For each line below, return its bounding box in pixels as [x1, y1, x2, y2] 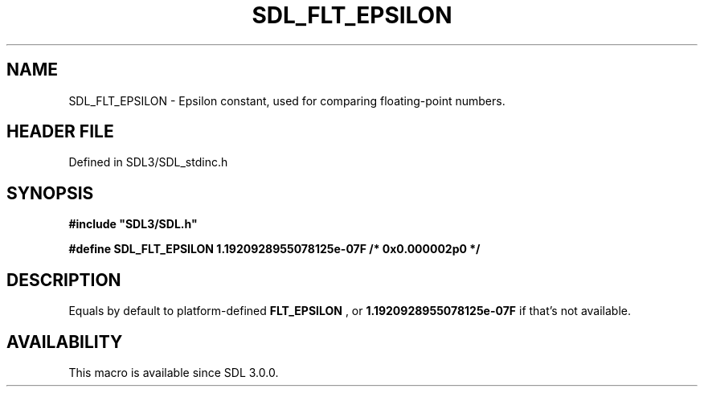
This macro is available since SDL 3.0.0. [68, 365, 279, 379]
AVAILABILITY [6, 331, 123, 352]
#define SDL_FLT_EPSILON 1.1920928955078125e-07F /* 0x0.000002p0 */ [68, 242, 481, 256]
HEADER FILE [6, 121, 114, 142]
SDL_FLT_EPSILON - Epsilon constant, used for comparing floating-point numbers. [68, 93, 505, 108]
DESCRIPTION [6, 269, 121, 290]
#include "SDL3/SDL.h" [68, 217, 198, 231]
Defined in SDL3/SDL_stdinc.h [68, 155, 228, 170]
